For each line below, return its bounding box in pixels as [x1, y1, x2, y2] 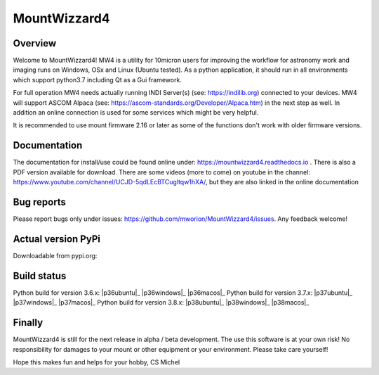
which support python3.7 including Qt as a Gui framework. [13, 75, 182, 84]
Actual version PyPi [13, 233, 101, 245]
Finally [13, 317, 44, 329]
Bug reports [13, 196, 67, 208]
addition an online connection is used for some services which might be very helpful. [13, 108, 259, 117]
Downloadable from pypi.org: [13, 251, 98, 260]
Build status [13, 269, 67, 281]
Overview [13, 37, 57, 49]
